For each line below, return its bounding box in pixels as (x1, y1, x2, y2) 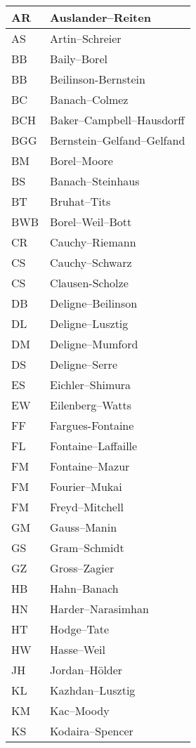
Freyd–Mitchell (50, 499, 124, 515)
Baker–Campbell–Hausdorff (50, 112, 185, 128)
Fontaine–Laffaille (50, 438, 138, 454)
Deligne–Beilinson (50, 295, 138, 311)
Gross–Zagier (50, 560, 115, 576)
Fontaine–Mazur (50, 458, 130, 474)
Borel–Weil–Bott (50, 214, 132, 230)
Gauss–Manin (50, 519, 117, 535)
